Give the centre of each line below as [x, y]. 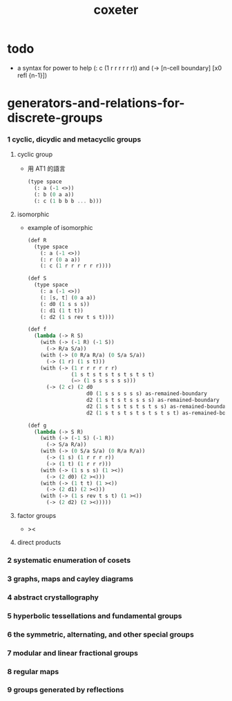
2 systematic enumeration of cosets [69, 560]
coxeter [116, 10]
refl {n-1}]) [32, 75]
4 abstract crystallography [53, 597]
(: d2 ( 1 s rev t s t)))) [78, 317]
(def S [37, 278]
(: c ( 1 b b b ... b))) [68, 201]
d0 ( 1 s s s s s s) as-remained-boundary [146, 394]
